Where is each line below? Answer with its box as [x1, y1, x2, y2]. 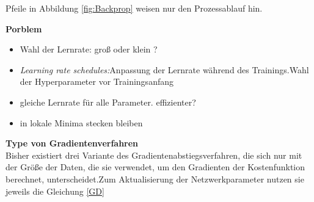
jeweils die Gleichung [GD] [5, 184, 104, 197]
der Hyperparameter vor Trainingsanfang [20, 75, 173, 88]
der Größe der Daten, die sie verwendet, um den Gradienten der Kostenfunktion [5, 161, 305, 173]
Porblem [5, 22, 42, 35]
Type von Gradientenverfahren [5, 137, 139, 150]
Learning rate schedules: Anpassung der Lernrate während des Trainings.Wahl [20, 63, 309, 76]
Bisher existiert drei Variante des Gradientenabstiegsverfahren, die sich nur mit [5, 148, 302, 161]
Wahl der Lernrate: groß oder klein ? [20, 43, 158, 56]
